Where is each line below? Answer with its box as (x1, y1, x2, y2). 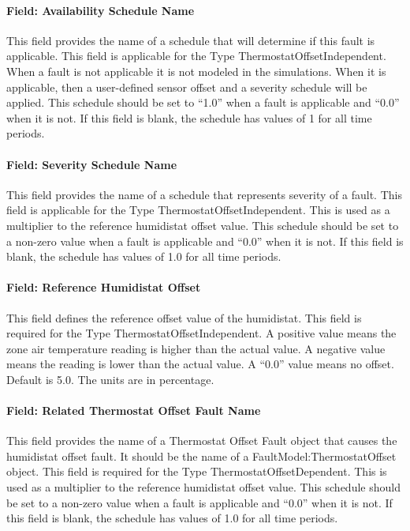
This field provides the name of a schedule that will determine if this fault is (6, 32, 375, 48)
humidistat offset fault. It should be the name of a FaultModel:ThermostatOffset (6, 447, 397, 464)
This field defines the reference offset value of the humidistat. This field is (6, 309, 362, 326)
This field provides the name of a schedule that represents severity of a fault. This (6, 186, 402, 202)
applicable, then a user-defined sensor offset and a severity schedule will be (6, 78, 367, 95)
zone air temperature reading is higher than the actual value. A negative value (6, 340, 386, 356)
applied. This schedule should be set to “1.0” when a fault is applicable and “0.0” (6, 94, 400, 111)
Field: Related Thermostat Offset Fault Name (6, 402, 261, 419)
